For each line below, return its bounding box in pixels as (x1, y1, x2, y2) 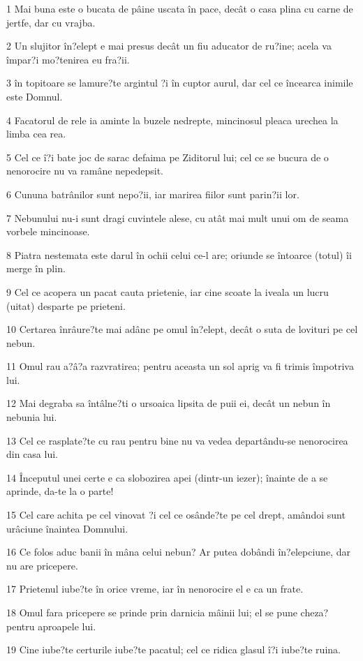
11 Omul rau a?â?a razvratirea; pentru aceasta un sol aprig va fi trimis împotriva (6, 359, 354, 373)
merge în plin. (6, 261, 66, 276)
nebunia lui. (6, 410, 57, 424)
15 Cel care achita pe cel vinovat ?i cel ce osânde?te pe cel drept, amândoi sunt (6, 507, 346, 522)
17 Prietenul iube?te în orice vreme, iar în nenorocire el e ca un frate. (6, 581, 304, 596)
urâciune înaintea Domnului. (6, 521, 128, 535)
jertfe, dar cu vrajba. (6, 15, 96, 29)
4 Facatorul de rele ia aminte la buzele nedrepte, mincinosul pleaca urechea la (6, 112, 339, 127)
